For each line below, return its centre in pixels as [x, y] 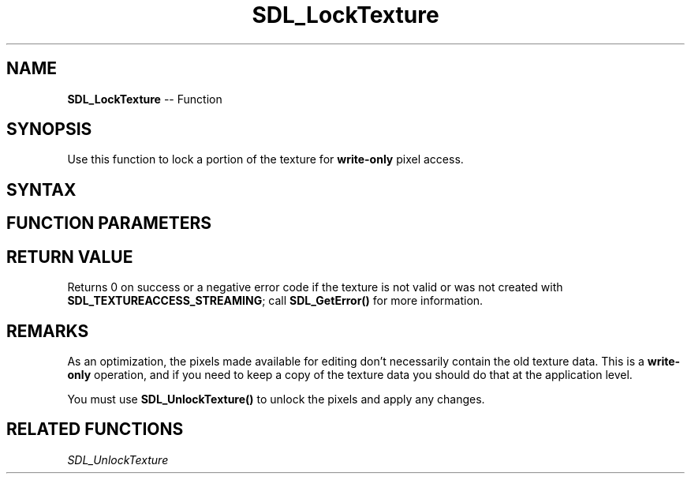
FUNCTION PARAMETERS [109, 223]
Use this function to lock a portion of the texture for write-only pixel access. [265, 159]
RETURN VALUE [70, 257]
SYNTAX [41, 189]
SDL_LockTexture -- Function [145, 99]
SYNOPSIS [49, 129]
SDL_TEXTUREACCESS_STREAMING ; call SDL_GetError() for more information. [275, 301]
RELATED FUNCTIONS [95, 429]
